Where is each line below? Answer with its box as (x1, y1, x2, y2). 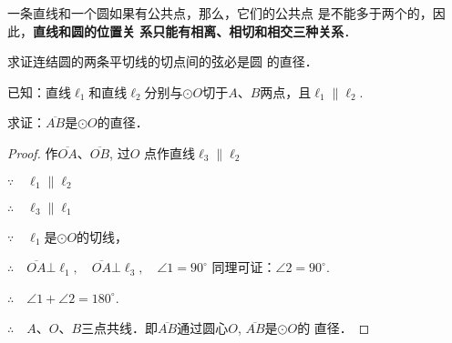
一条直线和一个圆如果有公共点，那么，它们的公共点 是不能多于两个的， (7, 4, 433, 22)
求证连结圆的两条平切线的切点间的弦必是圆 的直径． (7, 52, 318, 71)
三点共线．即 (81, 318, 159, 338)
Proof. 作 (7, 143, 58, 162)
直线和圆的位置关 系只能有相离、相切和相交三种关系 (33, 21, 344, 40)
